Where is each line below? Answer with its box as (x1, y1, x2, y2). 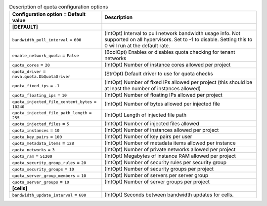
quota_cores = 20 (12, 62, 50, 69)
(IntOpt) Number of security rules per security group (104, 159, 227, 166)
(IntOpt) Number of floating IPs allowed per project (104, 92, 222, 99)
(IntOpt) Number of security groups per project (104, 166, 214, 172)
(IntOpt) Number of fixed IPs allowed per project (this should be (104, 79, 253, 86)
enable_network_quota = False (12, 52, 79, 59)
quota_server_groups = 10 (12, 178, 69, 185)
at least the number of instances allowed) (104, 85, 201, 92)
